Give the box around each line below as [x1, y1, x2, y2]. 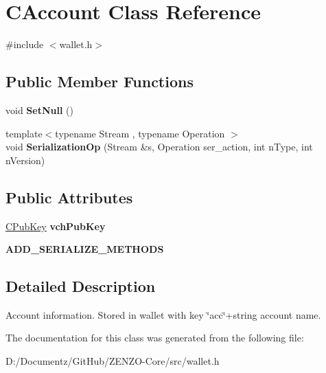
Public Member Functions [5, 71, 194, 92]
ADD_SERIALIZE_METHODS [5, 242, 164, 256]
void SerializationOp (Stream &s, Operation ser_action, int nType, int [5, 139, 313, 154]
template [5, 126, 43, 140]
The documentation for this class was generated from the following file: [5, 330, 304, 345]
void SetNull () [5, 102, 73, 117]
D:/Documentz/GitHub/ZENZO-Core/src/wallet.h [5, 354, 220, 368]
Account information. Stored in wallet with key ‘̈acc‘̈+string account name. [5, 307, 321, 321]
